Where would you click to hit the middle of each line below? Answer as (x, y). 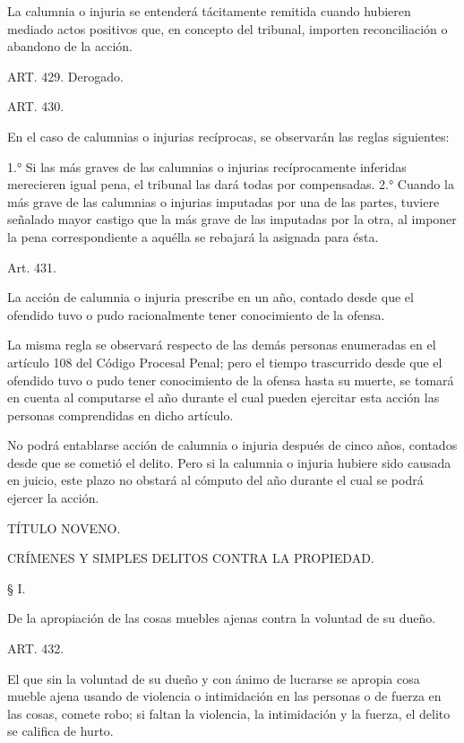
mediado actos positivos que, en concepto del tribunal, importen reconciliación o (228, 28)
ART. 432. (36, 648)
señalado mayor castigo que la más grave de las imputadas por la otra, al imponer (232, 219)
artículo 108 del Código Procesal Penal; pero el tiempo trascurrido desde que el (225, 362)
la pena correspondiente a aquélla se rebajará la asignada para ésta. (193, 236)
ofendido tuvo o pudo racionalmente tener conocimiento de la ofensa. (196, 314)
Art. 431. (32, 267)
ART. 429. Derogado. (65, 76)
